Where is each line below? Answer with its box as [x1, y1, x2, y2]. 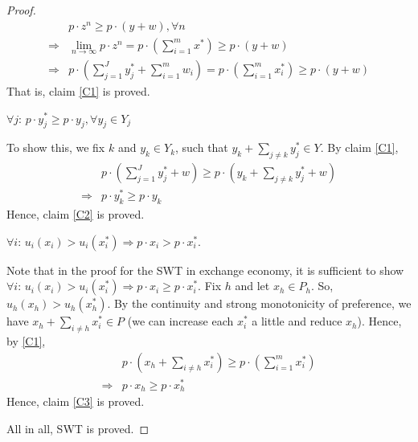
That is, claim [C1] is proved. [6, 82, 150, 99]
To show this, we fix [6, 139, 105, 156]
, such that [175, 139, 228, 156]
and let [235, 277, 270, 294]
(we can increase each [127, 313, 234, 329]
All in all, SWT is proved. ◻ [6, 419, 150, 436]
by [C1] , [6, 333, 46, 350]
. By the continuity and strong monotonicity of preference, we [107, 295, 412, 312]
